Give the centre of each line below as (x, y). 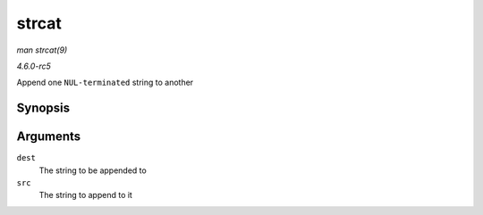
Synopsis (43, 108)
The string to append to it (86, 195)
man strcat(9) (42, 50)
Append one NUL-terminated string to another (105, 83)
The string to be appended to (93, 170)
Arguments (49, 137)
